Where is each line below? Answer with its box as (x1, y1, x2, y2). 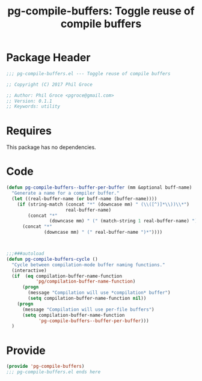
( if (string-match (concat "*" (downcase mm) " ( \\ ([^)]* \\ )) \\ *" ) (17, 201, 189, 207)
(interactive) (11, 267, 47, 273)
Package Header (6, 51, 91, 64)
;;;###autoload (6, 251, 44, 257)
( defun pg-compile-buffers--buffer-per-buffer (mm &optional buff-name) (6, 184, 192, 190)
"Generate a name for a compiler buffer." (11, 190, 120, 197)
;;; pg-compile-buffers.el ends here (6, 369, 101, 375)
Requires (6, 124, 52, 138)
